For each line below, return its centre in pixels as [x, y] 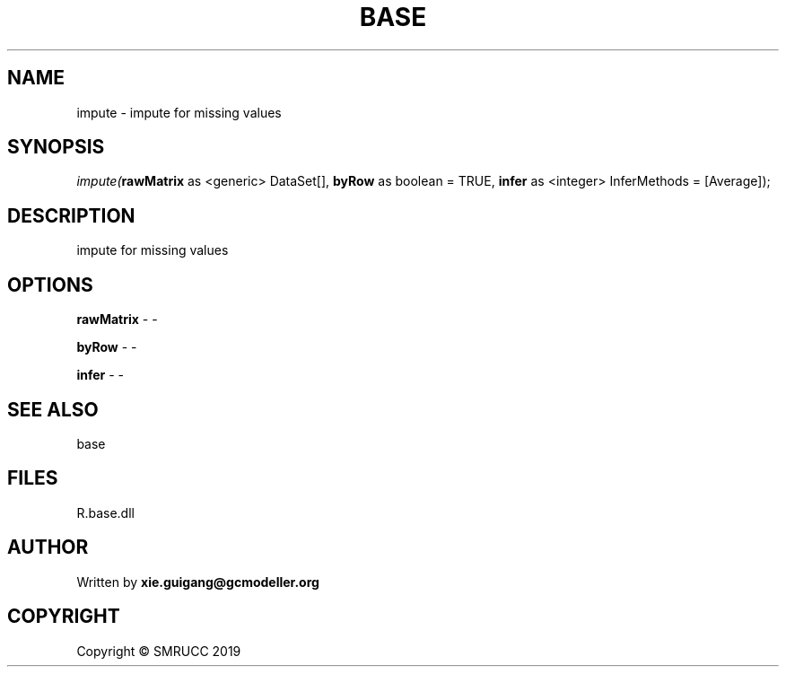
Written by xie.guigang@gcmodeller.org [198, 582]
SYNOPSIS [56, 147]
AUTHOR [48, 547]
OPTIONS [50, 284]
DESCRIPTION [71, 215]
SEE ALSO [53, 409]
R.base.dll [105, 512]
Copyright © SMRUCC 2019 [159, 651]
